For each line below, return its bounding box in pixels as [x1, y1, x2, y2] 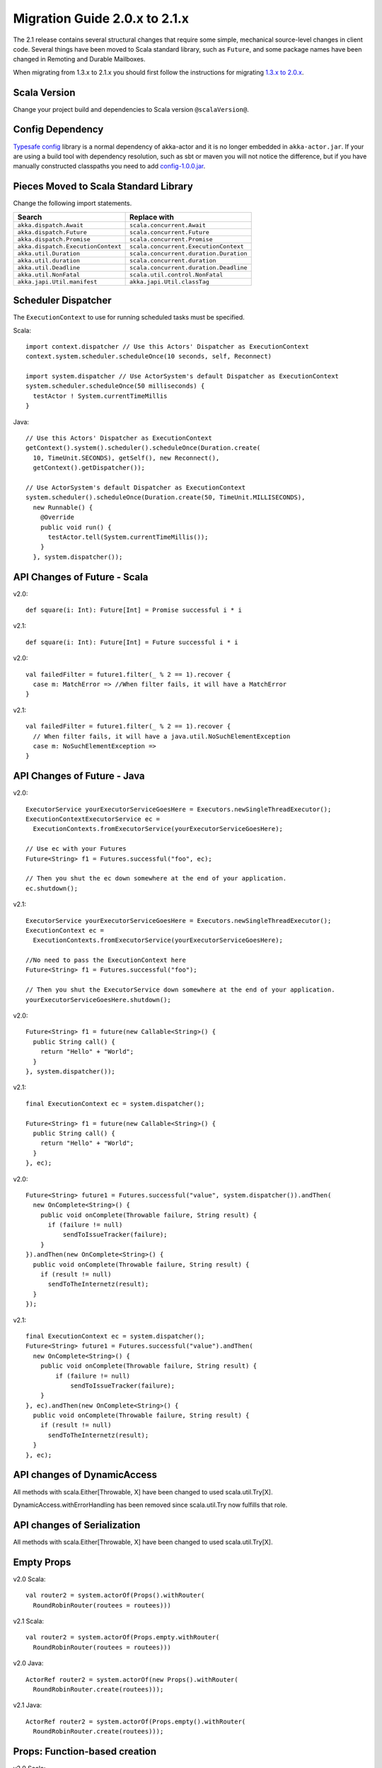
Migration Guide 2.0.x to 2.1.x [13, 11, 190, 26]
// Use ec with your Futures [25, 845, 127, 853]
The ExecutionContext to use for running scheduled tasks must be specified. [13, 313, 245, 322]
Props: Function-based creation [13, 1745, 157, 1757]
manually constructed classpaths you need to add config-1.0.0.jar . [13, 162, 206, 170]
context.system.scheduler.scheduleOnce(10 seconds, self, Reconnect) [25, 352, 272, 361]
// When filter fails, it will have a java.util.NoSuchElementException [33, 732, 291, 740]
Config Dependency [13, 124, 104, 136]
